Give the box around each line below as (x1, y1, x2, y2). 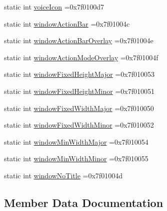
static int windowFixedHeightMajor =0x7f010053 (4, 69, 154, 79)
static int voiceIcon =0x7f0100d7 (4, 2, 104, 12)
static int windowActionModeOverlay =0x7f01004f (4, 52, 158, 62)
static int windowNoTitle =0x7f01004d (4, 170, 122, 180)
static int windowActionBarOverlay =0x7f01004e (4, 35, 153, 46)
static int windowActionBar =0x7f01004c (4, 18, 130, 29)
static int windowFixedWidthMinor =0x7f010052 (4, 120, 154, 130)
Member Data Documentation (4, 194, 163, 210)
